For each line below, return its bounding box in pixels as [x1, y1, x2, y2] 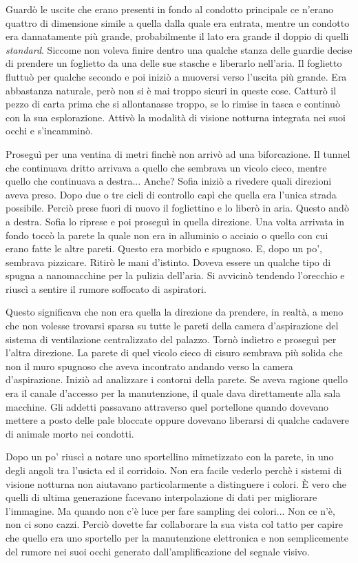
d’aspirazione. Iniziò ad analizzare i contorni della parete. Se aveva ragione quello [6, 372, 348, 387]
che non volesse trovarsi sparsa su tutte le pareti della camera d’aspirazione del [6, 318, 339, 333]
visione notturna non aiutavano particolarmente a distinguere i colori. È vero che [6, 476, 346, 491]
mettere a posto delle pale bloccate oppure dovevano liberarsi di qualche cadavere [6, 413, 349, 427]
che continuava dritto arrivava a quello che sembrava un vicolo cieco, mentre [6, 160, 327, 174]
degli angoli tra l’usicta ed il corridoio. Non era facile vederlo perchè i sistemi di [6, 463, 342, 477]
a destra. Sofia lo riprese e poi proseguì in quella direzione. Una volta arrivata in [6, 214, 345, 228]
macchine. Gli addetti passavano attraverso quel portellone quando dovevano [6, 399, 329, 413]
